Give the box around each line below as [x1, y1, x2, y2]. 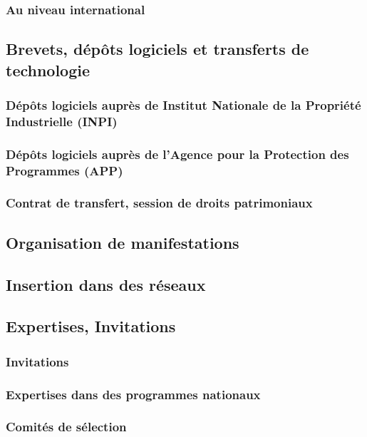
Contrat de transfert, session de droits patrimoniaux [6, 194, 313, 212]
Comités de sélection [6, 418, 127, 436]
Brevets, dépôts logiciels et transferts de [6, 38, 309, 60]
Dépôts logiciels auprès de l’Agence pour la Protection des [6, 145, 349, 163]
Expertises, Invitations [6, 315, 176, 337]
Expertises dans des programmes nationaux [6, 385, 261, 403]
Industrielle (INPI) [6, 112, 118, 130]
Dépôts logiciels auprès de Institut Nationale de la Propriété [6, 96, 361, 113]
